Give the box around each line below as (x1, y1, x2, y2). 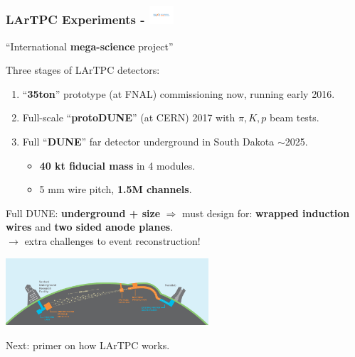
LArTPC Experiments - (6, 11, 145, 28)
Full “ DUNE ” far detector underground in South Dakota (22, 134, 275, 149)
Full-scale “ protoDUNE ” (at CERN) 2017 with (22, 110, 235, 125)
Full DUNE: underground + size (6, 205, 161, 220)
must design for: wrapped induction (182, 205, 350, 220)
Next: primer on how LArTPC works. (6, 337, 170, 352)
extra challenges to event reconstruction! (24, 234, 201, 248)
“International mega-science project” (6, 38, 174, 53)
